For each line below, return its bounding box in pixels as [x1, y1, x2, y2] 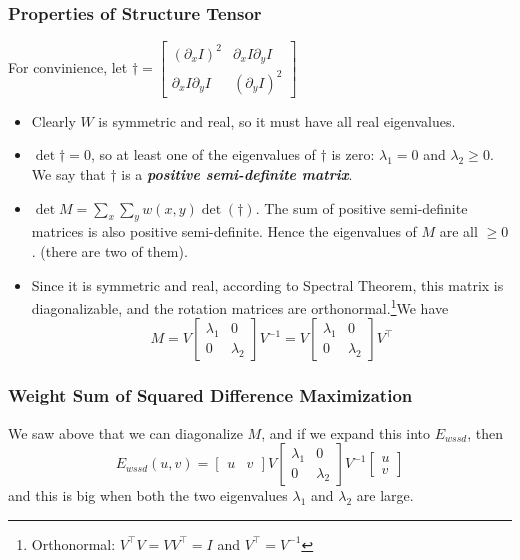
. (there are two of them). [31, 240, 188, 261]
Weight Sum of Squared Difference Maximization [8, 383, 413, 408]
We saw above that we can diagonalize [8, 422, 243, 443]
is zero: [331, 144, 375, 165]
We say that [31, 163, 106, 184]
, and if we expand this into [261, 422, 431, 443]
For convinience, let [8, 56, 128, 77]
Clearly [31, 110, 76, 131]
